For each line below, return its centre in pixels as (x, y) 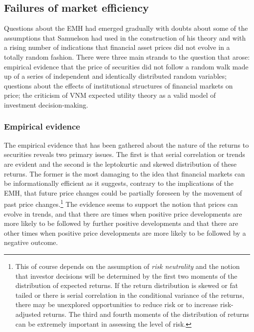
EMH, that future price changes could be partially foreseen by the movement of (123, 192)
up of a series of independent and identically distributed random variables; (115, 76)
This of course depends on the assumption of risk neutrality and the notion (127, 266)
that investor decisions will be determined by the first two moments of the (126, 276)
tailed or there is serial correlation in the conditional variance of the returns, (130, 295)
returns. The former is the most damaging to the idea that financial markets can (125, 173)
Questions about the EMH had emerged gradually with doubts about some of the (126, 28)
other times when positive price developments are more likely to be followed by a (125, 232)
